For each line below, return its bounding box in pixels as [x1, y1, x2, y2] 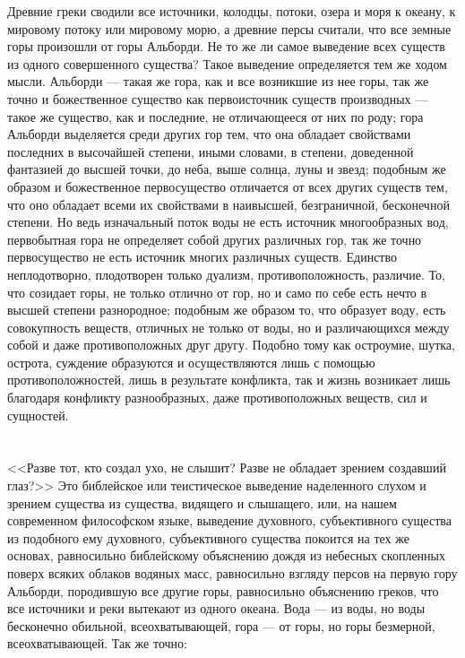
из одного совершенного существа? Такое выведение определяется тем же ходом [7, 54, 447, 73]
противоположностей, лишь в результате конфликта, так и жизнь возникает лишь [7, 370, 451, 389]
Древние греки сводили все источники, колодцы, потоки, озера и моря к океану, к [7, 2, 456, 20]
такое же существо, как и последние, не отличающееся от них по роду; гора [7, 107, 424, 126]
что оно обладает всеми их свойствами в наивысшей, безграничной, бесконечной [7, 195, 450, 213]
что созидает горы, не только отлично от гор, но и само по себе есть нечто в [7, 282, 427, 301]
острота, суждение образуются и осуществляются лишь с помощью [7, 352, 375, 371]
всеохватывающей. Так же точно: [7, 634, 187, 653]
